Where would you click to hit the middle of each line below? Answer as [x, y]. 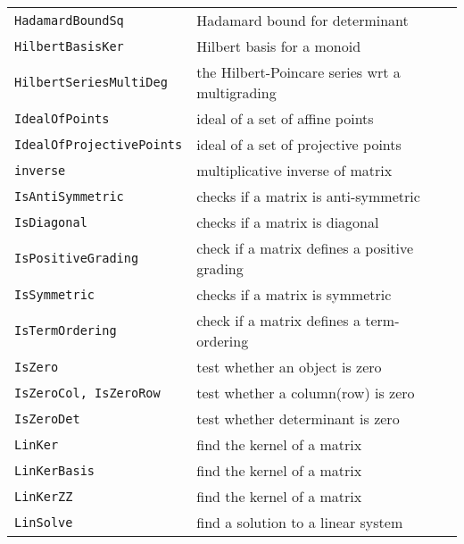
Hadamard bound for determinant [302, 20]
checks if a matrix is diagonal [288, 222]
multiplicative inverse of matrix [294, 170]
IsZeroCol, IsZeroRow [87, 393]
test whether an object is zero [289, 367]
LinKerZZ [44, 496]
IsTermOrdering [66, 331]
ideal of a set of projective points [299, 144]
